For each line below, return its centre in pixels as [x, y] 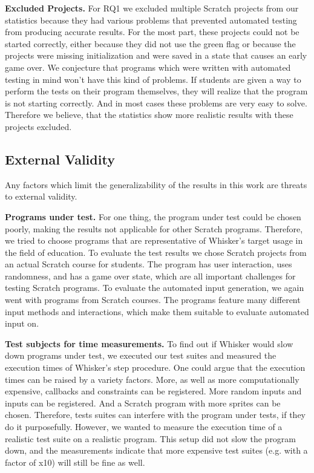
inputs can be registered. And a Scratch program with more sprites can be [143, 403]
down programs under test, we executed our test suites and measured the [141, 355]
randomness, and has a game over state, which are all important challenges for [150, 276]
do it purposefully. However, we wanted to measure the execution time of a [144, 427]
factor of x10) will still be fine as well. [75, 462]
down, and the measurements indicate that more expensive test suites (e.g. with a [156, 450]
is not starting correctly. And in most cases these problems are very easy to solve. [156, 103]
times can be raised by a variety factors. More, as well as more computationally [152, 379]
